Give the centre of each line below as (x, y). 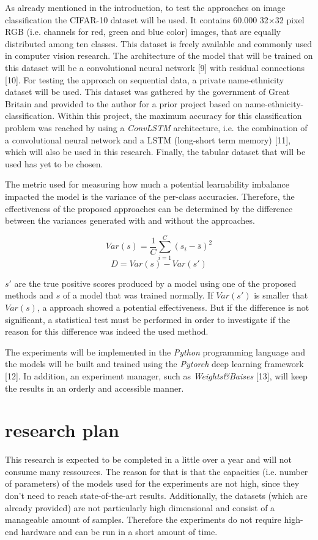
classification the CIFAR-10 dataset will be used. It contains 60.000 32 (137, 19)
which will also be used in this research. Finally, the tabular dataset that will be (155, 152)
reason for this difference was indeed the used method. (107, 331)
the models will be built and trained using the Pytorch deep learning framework (154, 364)
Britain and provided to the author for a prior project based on (124, 103)
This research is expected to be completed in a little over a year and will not (148, 459)
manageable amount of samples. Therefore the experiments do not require (143, 519)
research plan (62, 430)
